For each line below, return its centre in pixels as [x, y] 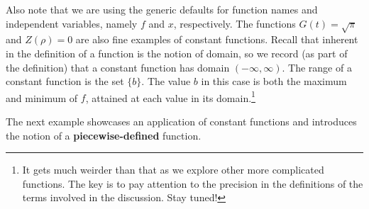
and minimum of [42, 97]
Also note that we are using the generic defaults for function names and [162, 9]
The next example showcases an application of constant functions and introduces [181, 121]
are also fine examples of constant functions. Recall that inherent [217, 39]
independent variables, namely [72, 23]
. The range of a [317, 67]
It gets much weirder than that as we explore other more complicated [173, 170]
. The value [166, 81]
